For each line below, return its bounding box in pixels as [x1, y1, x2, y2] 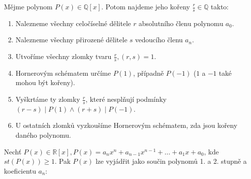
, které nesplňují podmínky [85, 94, 167, 104]
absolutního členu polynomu [138, 18, 223, 28]
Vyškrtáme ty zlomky [15, 94, 80, 104]
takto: [211, 1, 229, 11]
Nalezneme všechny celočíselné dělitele [15, 18, 131, 28]
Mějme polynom [4, 1, 53, 11]
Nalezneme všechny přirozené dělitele [15, 34, 127, 45]
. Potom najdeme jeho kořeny [101, 1, 190, 11]
